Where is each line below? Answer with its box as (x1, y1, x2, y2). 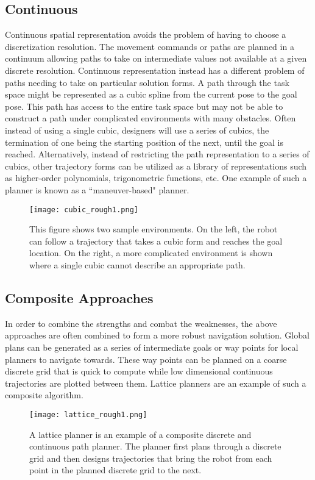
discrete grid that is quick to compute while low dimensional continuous (5, 365, 273, 378)
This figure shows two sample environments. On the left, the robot (29, 223, 278, 235)
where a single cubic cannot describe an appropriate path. (29, 258, 246, 271)
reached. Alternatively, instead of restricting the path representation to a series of (5, 148, 310, 160)
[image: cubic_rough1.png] (29, 205, 138, 214)
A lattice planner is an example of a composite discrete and (29, 428, 252, 440)
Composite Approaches (5, 288, 154, 307)
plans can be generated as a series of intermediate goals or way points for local (5, 340, 299, 353)
